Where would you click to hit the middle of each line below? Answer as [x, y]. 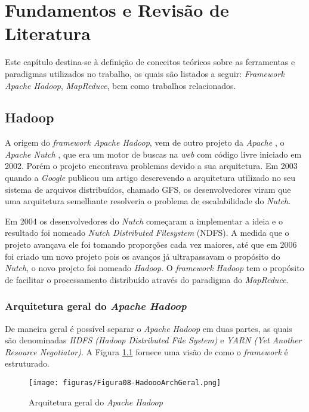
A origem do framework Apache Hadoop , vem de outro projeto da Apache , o [145, 142]
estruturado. [27, 363]
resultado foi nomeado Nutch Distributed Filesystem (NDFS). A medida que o [147, 233]
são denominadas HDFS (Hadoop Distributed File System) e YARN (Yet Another [153, 340]
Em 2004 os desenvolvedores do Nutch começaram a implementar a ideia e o [144, 221]
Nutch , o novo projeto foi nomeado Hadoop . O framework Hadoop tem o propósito [154, 268]
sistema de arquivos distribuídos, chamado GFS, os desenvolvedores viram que [148, 189]
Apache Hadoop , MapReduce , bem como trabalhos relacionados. [120, 85]
